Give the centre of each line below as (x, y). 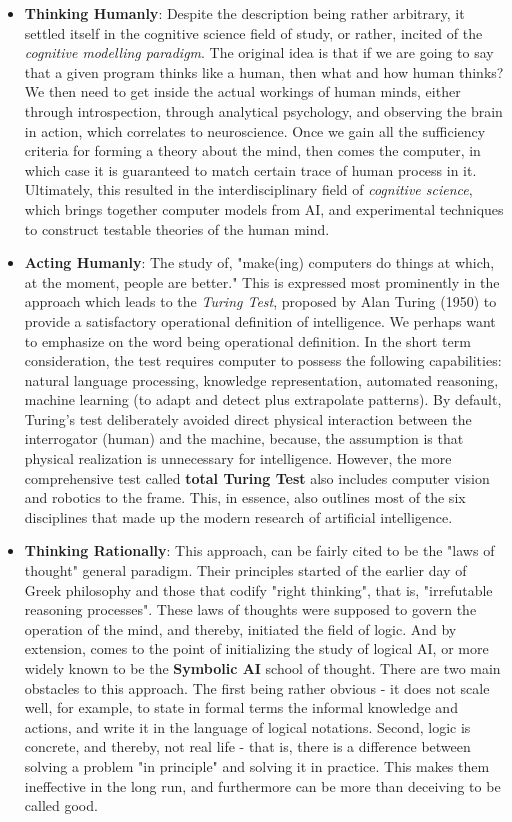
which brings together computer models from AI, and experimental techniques (264, 208)
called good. (61, 805)
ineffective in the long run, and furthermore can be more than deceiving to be (262, 785)
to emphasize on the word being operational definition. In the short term (247, 340)
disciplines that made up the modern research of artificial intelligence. (238, 516)
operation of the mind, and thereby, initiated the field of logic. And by (240, 628)
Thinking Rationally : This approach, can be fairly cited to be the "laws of (259, 550)
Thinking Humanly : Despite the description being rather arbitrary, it (244, 13)
